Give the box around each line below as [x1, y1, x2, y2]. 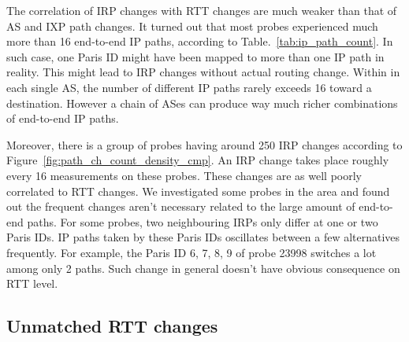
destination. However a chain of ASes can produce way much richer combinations [6, 94, 398, 111]
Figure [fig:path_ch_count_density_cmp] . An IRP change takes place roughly [6, 152, 389, 168]
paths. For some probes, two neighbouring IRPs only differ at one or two [27, 213, 378, 230]
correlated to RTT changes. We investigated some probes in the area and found [6, 182, 390, 199]
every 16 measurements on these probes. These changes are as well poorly [6, 167, 362, 183]
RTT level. [6, 275, 58, 292]
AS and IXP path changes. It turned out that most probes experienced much [6, 17, 378, 34]
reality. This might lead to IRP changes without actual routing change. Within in [6, 64, 400, 80]
